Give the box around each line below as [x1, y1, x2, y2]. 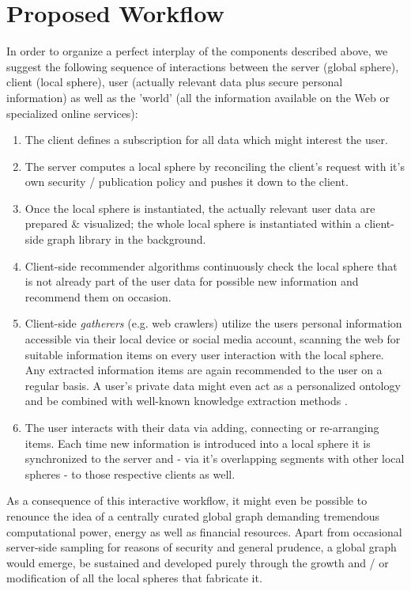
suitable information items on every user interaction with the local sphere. [25, 346, 384, 362]
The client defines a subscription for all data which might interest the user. [25, 131, 388, 148]
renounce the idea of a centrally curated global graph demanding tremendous [6, 507, 380, 524]
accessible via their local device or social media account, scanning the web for [25, 331, 401, 347]
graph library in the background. [47, 231, 206, 248]
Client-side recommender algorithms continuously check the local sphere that [25, 257, 398, 274]
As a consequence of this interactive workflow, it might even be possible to [6, 492, 368, 509]
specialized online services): [6, 104, 138, 121]
